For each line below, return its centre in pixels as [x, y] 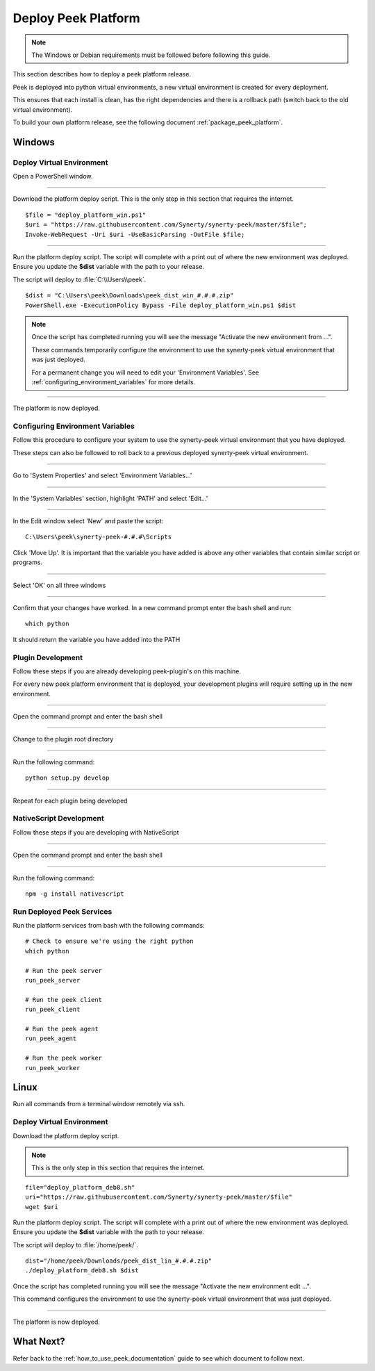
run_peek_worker [53, 1068]
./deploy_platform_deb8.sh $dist [82, 1271]
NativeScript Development [58, 819]
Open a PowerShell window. [53, 176]
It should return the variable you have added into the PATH [97, 639]
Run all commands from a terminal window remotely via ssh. [99, 1104]
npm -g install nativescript [75, 894]
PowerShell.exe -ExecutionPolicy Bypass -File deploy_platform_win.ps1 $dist [161, 305]
